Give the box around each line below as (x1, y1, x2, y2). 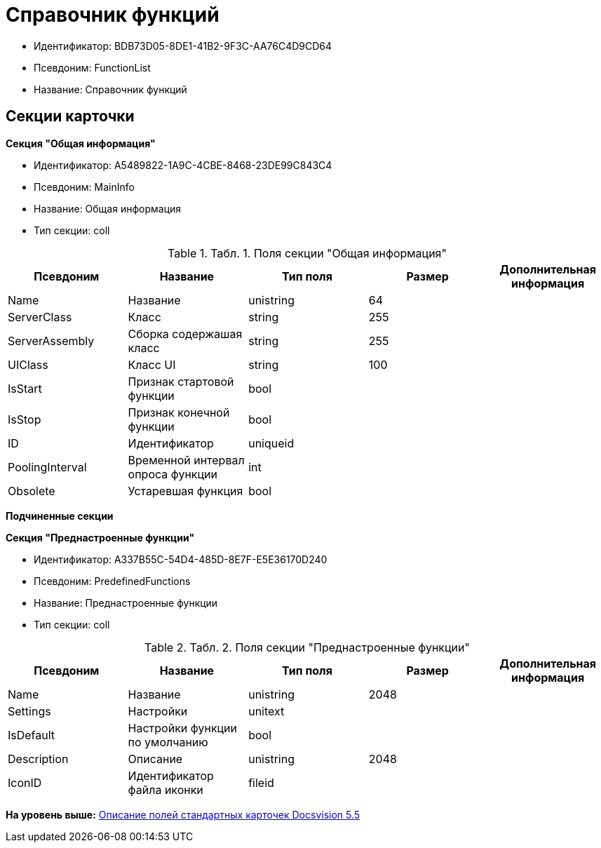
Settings (8, 704, 51, 718)
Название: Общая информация (34, 202, 182, 215)
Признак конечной (128, 405, 230, 419)
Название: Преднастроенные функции (34, 596, 218, 609)
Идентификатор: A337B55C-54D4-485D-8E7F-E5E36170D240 (34, 553, 327, 565)
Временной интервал (128, 452, 245, 467)
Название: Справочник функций (34, 83, 187, 95)
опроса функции (128, 466, 217, 481)
